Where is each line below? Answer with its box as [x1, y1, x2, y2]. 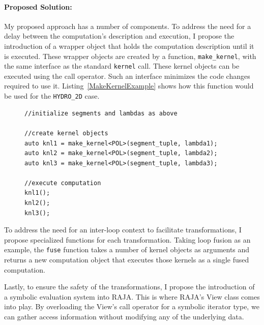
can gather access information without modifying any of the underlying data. [4, 311, 244, 322]
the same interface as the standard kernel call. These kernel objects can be [4, 61, 240, 71]
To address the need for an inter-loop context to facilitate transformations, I [4, 224, 242, 235]
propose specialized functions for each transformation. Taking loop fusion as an [4, 234, 251, 245]
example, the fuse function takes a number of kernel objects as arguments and [4, 244, 250, 255]
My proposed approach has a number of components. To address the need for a [4, 20, 251, 31]
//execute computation [24, 179, 101, 187]
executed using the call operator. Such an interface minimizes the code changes [4, 70, 250, 81]
